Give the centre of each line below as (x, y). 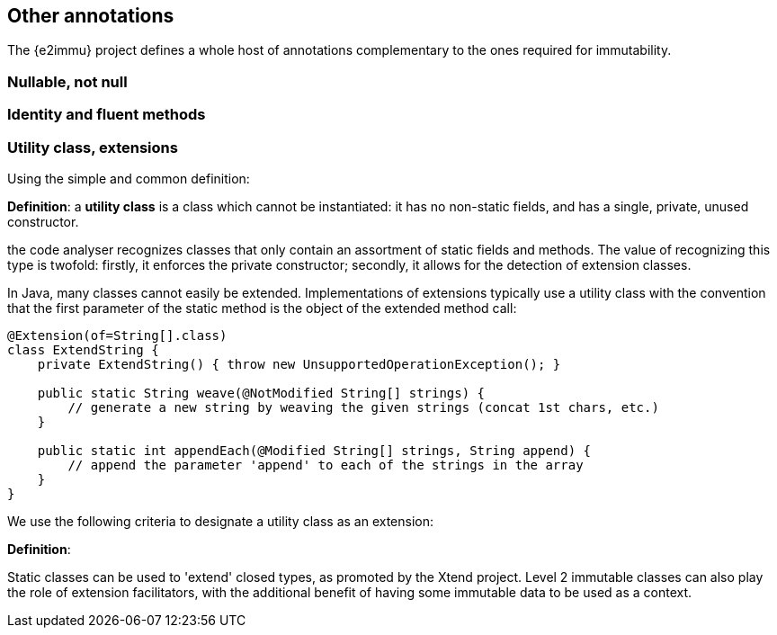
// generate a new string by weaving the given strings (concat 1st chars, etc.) (363, 407)
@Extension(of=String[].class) (117, 335)
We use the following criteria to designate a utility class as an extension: (221, 521)
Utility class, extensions (93, 147)
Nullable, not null (67, 81)
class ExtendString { (83, 349)
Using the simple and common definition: (129, 178)
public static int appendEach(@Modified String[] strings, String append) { (314, 450)
